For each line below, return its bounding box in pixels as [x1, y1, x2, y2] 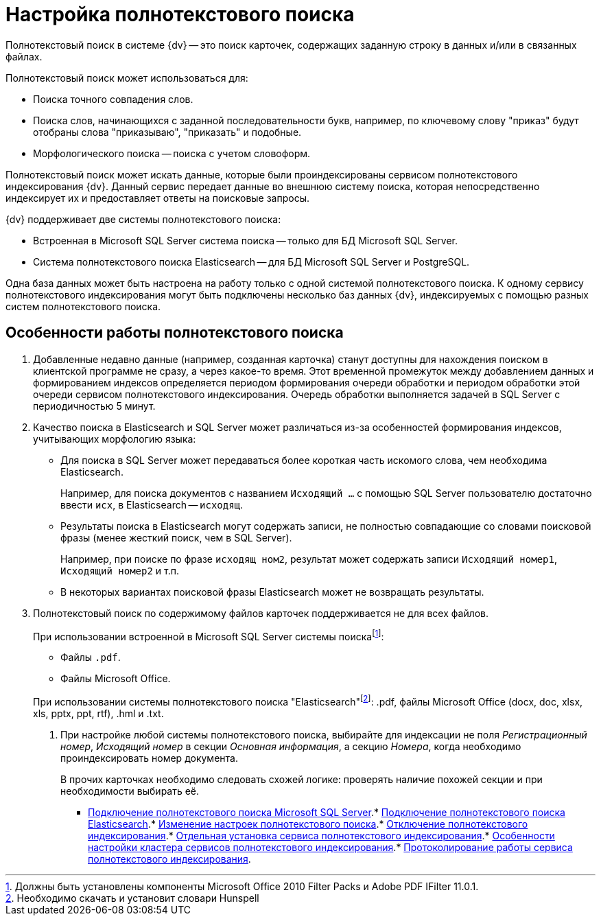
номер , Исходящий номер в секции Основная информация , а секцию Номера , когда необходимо [60, 740, 521, 752]
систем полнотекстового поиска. [5, 300, 161, 312]
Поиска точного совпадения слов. [33, 93, 193, 105]
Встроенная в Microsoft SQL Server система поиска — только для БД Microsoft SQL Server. [33, 234, 458, 246]
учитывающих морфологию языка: [33, 432, 196, 445]
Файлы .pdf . [60, 651, 121, 664]
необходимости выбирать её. [60, 784, 200, 797]
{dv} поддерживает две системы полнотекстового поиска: [5, 213, 281, 225]
